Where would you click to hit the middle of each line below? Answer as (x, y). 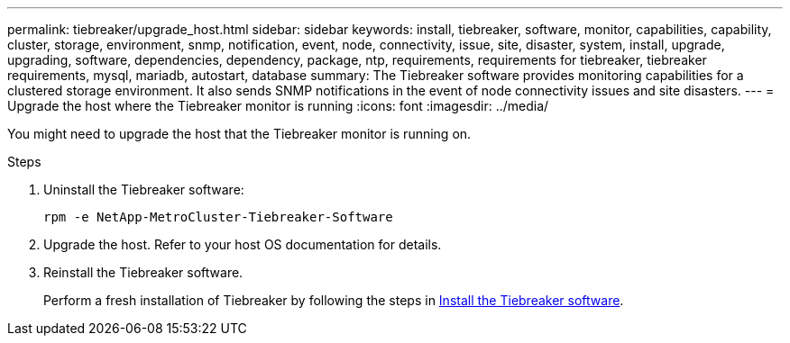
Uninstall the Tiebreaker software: (144, 190)
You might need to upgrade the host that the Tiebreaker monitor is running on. (239, 134)
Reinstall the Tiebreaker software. (143, 272)
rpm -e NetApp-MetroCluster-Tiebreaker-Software (218, 217)
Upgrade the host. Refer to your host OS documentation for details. (243, 244)
